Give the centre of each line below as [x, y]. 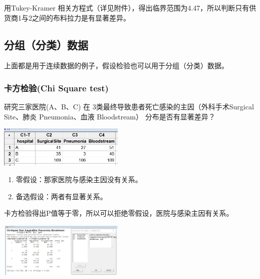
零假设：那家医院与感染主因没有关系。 [79, 179]
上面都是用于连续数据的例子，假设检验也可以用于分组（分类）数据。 [116, 65]
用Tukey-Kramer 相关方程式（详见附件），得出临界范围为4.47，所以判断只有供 [130, 8]
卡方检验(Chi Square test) [56, 88]
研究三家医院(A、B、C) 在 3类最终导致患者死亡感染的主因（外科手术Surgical [129, 107]
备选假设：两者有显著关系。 [61, 196]
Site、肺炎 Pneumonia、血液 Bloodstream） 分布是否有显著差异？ [110, 116]
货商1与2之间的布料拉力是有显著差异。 [67, 17]
